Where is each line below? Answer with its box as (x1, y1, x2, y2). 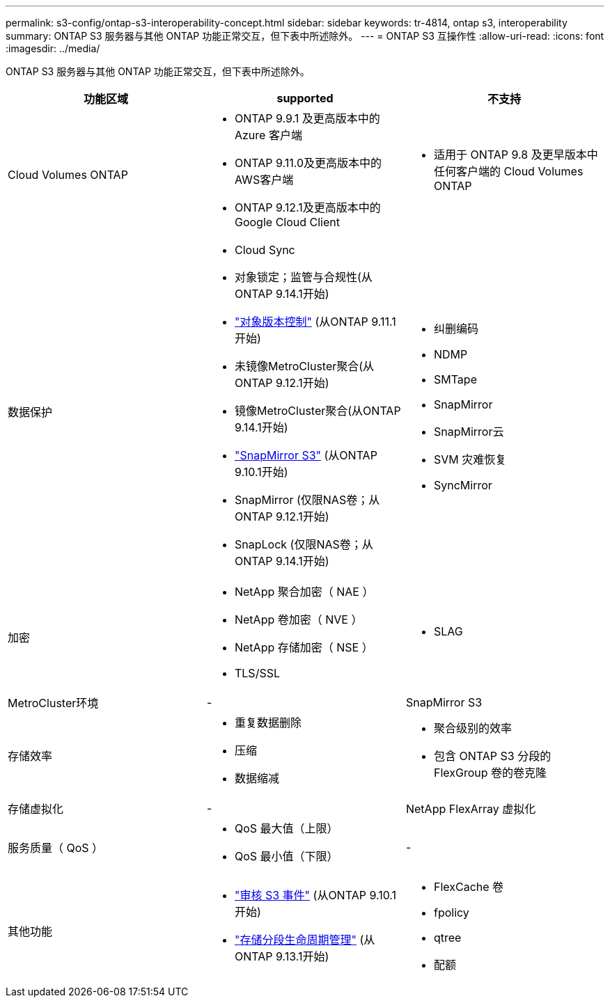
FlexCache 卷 (433, 880, 504, 894)
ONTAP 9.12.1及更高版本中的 (234, 200, 381, 214)
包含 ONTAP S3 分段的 (433, 749, 552, 763)
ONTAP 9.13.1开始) (234, 949, 329, 963)
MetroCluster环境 (8, 696, 99, 710)
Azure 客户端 (234, 128, 302, 142)
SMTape (433, 372, 477, 386)
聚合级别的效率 (433, 721, 512, 735)
